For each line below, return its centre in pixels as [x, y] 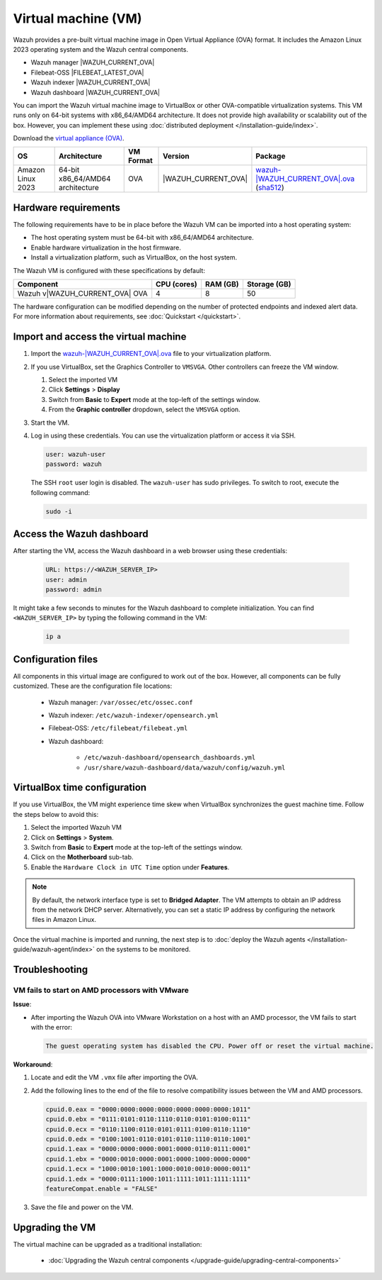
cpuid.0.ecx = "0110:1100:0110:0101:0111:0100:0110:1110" [148, 1129]
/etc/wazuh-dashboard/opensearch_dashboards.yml [170, 758]
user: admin [66, 579]
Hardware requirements [66, 207]
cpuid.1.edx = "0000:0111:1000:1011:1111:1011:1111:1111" [148, 1179]
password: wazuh [74, 464]
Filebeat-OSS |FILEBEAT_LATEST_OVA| [87, 72]
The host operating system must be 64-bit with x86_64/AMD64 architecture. [142, 238]
